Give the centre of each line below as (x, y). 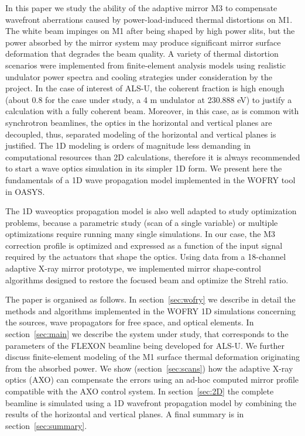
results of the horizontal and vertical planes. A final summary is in (125, 414)
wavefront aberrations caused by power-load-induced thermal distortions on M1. (149, 19)
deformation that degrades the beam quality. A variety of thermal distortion (142, 54)
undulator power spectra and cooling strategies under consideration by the (139, 76)
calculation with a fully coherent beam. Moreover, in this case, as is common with (152, 111)
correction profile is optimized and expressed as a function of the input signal (144, 245)
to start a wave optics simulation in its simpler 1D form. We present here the (144, 168)
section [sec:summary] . (46, 425)
